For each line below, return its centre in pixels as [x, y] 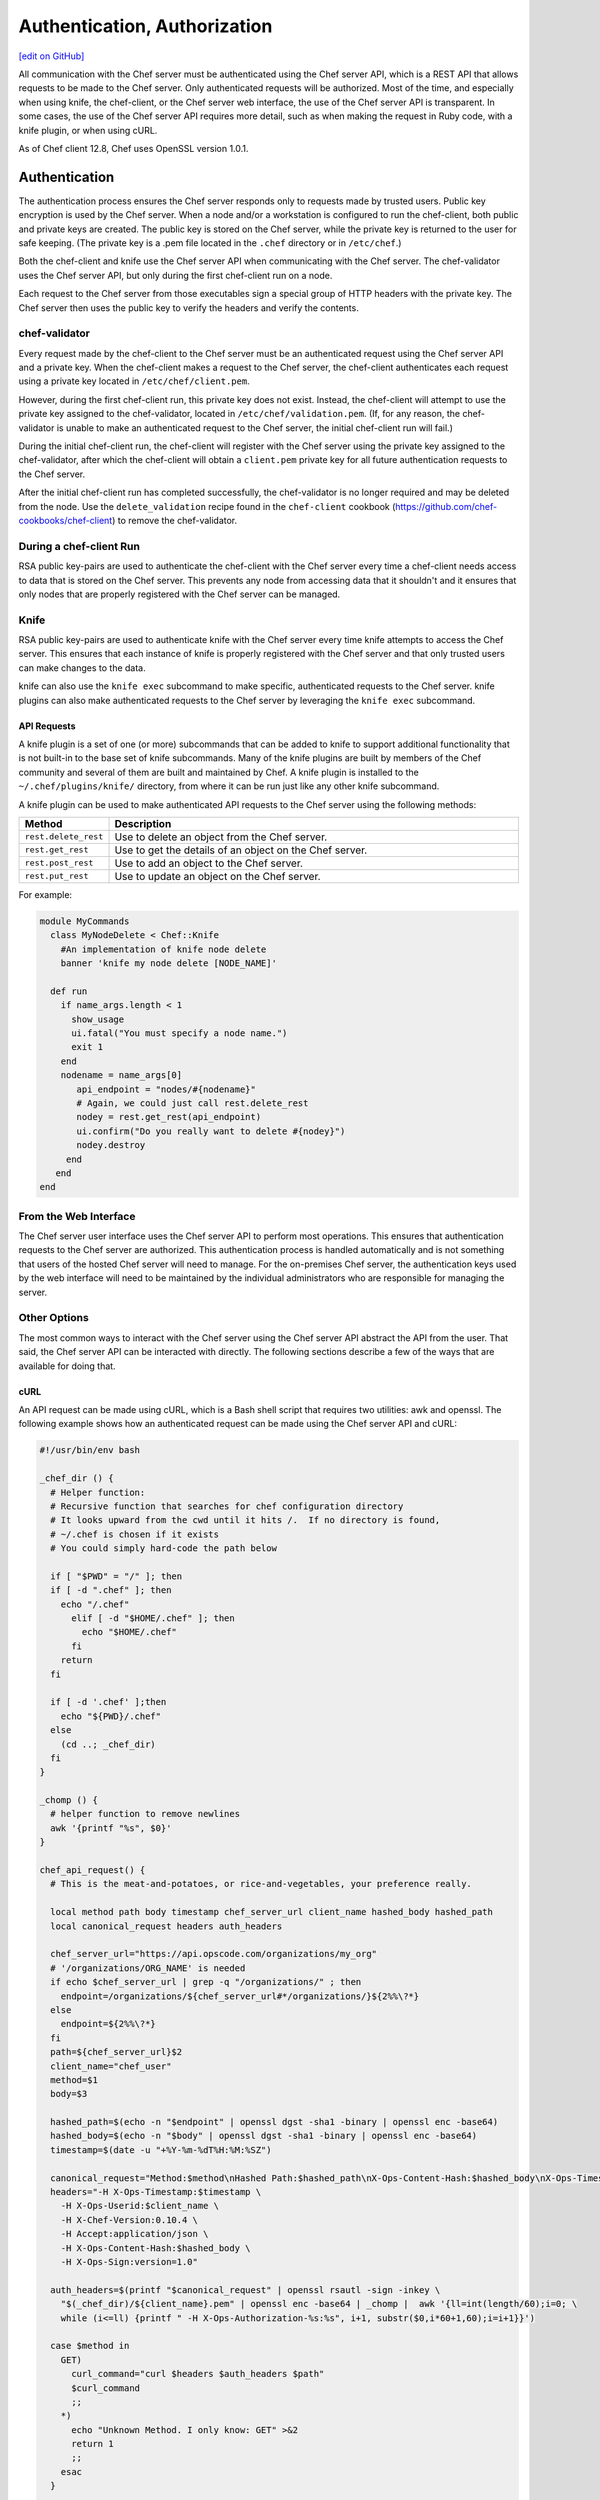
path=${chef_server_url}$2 [116, 2052]
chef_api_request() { [92, 1870]
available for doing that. [67, 1366]
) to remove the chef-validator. [174, 520]
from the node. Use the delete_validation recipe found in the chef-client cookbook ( [207, 506]
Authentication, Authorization [145, 26]
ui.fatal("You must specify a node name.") [179, 1033]
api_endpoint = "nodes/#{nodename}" [166, 1089]
